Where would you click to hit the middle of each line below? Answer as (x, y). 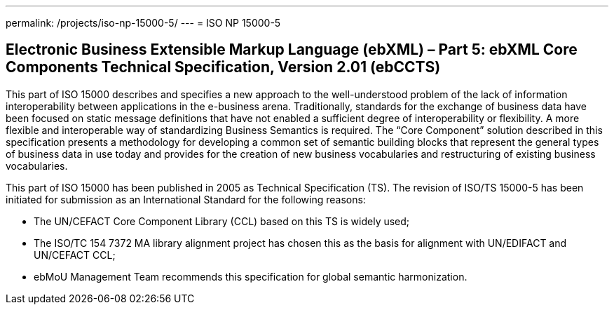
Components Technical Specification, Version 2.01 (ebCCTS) (223, 67)
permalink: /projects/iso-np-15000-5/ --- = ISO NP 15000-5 (143, 23)
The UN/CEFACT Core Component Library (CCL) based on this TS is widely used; (222, 221)
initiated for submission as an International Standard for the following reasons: (186, 199)
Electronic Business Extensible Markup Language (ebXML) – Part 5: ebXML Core (292, 50)
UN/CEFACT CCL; (75, 255)
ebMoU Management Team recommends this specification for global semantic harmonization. (251, 276)
